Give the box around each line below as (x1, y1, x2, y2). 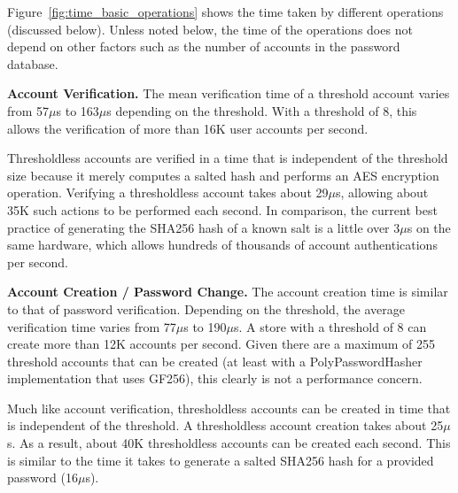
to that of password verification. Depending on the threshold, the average (7, 299, 405, 318)
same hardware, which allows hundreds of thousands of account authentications (7, 235, 438, 254)
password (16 (7, 468, 78, 487)
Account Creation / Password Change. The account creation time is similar (7, 282, 448, 301)
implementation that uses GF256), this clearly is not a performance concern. (7, 369, 423, 388)
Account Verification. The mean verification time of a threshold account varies (7, 84, 450, 103)
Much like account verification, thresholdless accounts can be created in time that (7, 398, 451, 417)
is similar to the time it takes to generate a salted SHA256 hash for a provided (7, 451, 434, 469)
